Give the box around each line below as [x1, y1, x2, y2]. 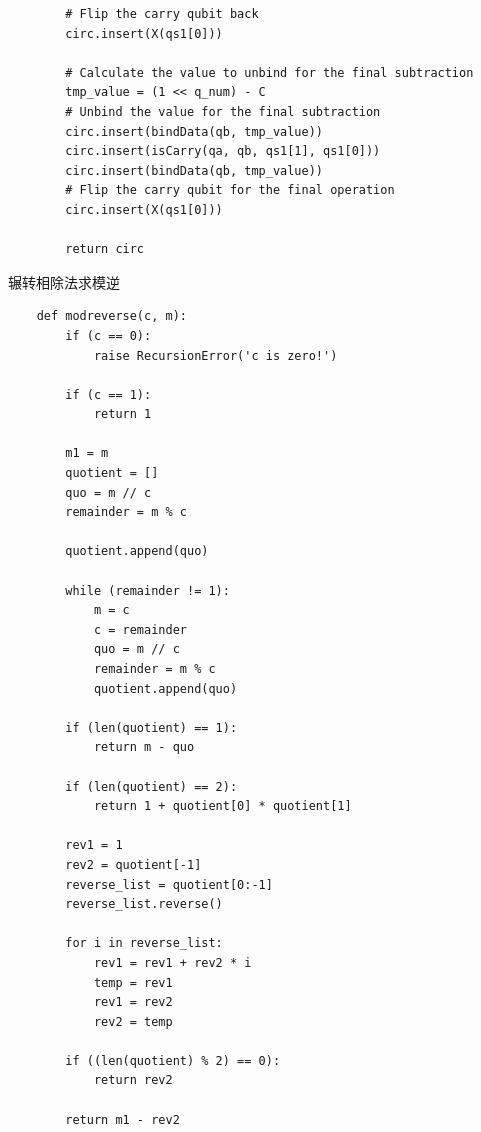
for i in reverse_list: [65, 936, 223, 951]
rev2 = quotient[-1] [65, 857, 202, 872]
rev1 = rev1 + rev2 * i [93, 955, 252, 970]
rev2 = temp [93, 1014, 173, 1029]
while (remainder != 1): [65, 583, 230, 598]
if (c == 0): [65, 328, 152, 343]
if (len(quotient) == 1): [65, 720, 238, 735]
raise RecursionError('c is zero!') [93, 348, 338, 363]
